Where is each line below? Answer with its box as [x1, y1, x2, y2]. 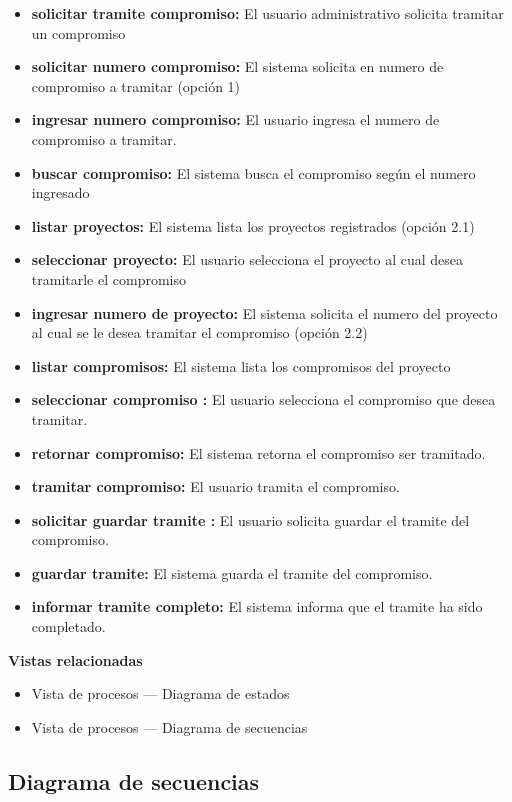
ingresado [31, 182, 90, 203]
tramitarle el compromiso [31, 268, 186, 289]
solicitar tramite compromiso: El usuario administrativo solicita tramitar [31, 3, 504, 23]
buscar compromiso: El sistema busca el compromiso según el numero [31, 162, 476, 183]
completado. [31, 616, 106, 637]
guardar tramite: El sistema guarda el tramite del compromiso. [31, 562, 433, 583]
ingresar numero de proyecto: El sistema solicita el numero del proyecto [31, 302, 498, 323]
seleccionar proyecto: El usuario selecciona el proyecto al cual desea [31, 249, 464, 270]
